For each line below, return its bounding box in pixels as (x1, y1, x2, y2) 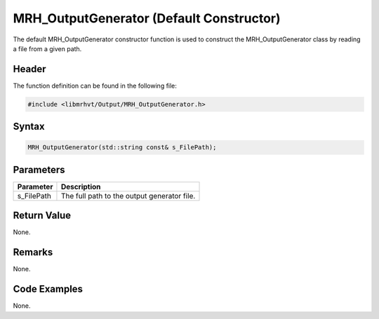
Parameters (13, 163, 65, 175)
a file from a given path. (13, 44, 82, 53)
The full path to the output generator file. (60, 191, 196, 201)
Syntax (13, 121, 45, 133)
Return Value (13, 210, 72, 222)
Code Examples (13, 283, 84, 295)
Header (13, 63, 46, 75)
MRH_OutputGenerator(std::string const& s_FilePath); (27, 144, 217, 151)
